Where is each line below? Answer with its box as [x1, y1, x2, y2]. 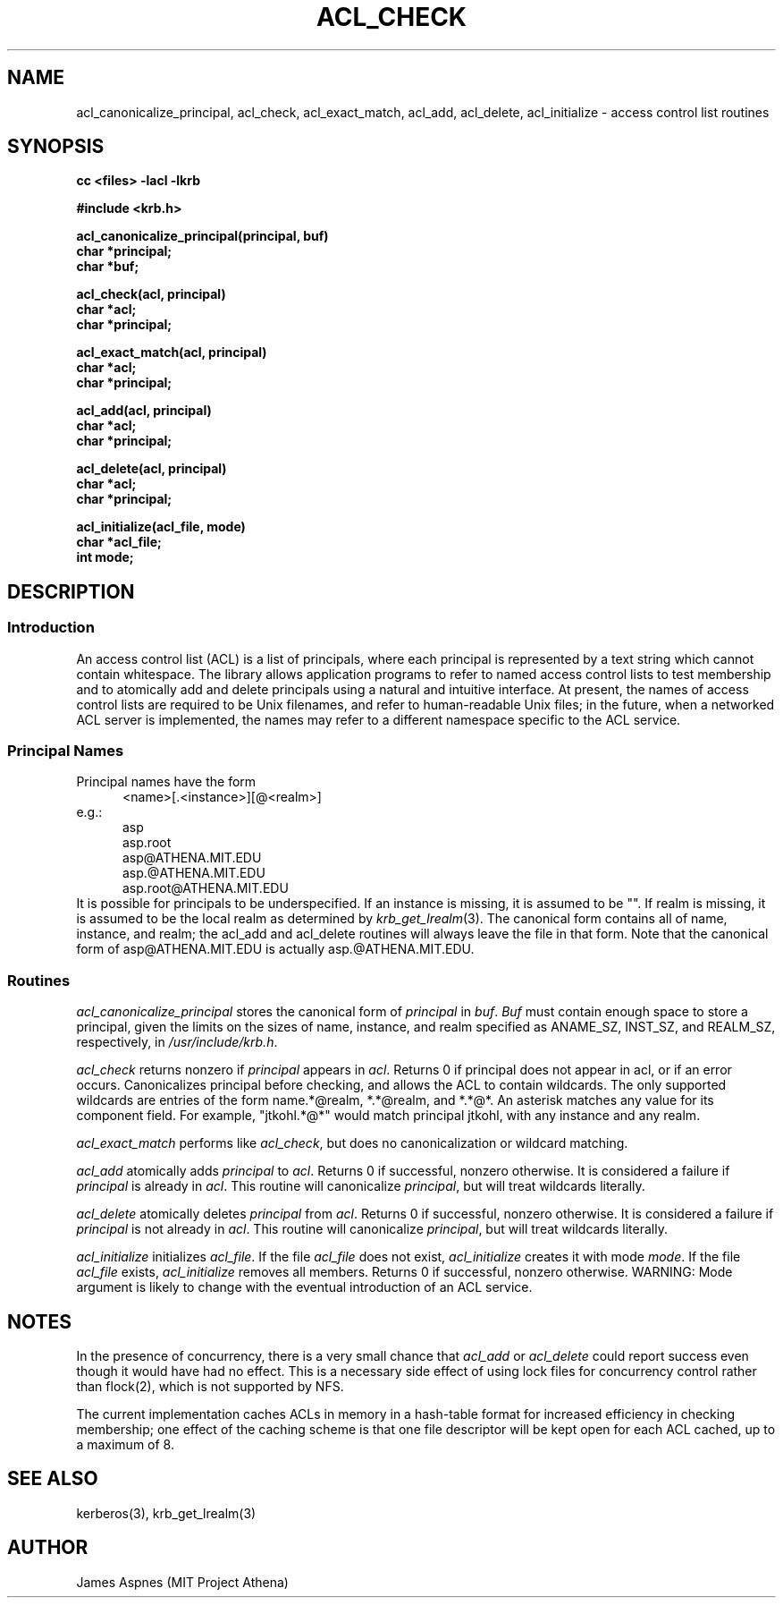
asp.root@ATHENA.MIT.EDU [122, 880, 289, 896]
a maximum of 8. [76, 1437, 174, 1452]
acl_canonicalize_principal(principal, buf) [76, 228, 329, 244]
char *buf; [76, 259, 139, 275]
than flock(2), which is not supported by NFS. [76, 1379, 344, 1394]
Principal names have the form [76, 774, 257, 790]
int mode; [76, 549, 134, 565]
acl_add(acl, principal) [76, 403, 212, 419]
